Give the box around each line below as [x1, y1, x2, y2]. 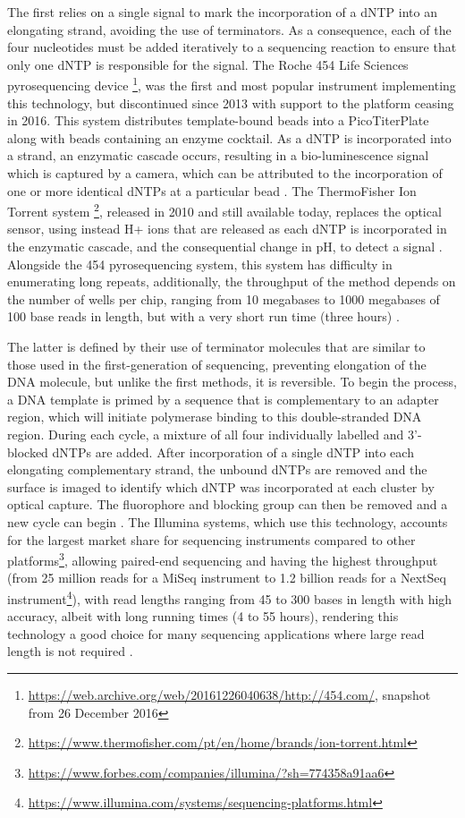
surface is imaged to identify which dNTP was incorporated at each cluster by [7, 477, 435, 496]
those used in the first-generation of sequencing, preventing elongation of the [7, 354, 427, 373]
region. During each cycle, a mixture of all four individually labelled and [7, 424, 404, 443]
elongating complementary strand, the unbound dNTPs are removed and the [7, 460, 427, 479]
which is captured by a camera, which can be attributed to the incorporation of [7, 164, 443, 182]
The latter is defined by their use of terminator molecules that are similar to [7, 337, 426, 355]
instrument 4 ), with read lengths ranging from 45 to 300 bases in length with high [7, 586, 452, 608]
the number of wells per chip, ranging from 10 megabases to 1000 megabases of [7, 289, 440, 308]
